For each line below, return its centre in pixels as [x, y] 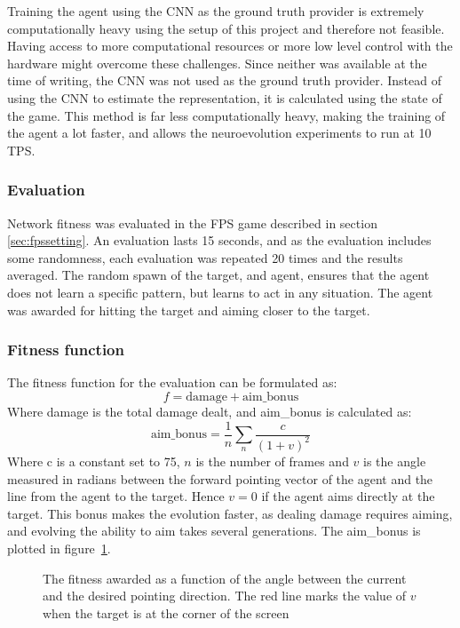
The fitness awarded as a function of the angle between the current [225, 578]
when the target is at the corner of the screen [166, 612]
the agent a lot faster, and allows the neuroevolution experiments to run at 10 [219, 133]
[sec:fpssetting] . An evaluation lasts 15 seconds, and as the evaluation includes [219, 240]
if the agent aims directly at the [348, 496]
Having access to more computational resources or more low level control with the [230, 46]
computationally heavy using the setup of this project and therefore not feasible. [226, 28]
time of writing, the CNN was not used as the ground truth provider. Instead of [224, 80]
